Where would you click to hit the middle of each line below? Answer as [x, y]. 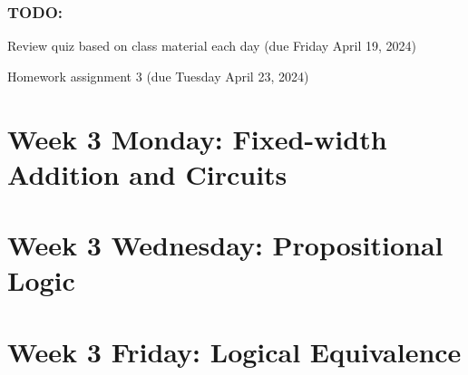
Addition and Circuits [147, 173]
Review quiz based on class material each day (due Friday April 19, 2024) [212, 46]
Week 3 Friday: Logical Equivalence [234, 351]
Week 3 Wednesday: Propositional [225, 245]
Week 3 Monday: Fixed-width [197, 138]
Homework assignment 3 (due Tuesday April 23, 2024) [158, 76]
